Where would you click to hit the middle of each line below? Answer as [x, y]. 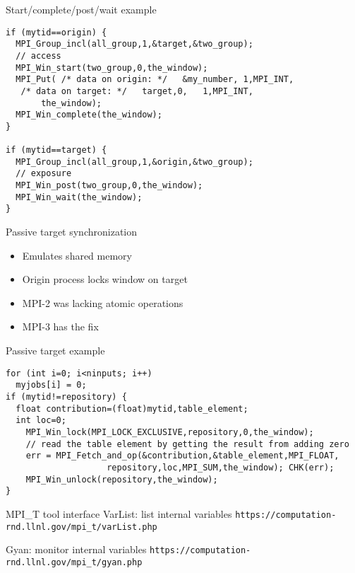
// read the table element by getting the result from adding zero [187, 444]
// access [38, 56]
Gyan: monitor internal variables [76, 549]
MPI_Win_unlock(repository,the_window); [122, 479]
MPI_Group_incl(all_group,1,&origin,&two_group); [134, 162]
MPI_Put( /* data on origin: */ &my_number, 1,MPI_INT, [155, 80]
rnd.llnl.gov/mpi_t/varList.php [82, 527]
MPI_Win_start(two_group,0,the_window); [112, 68]
